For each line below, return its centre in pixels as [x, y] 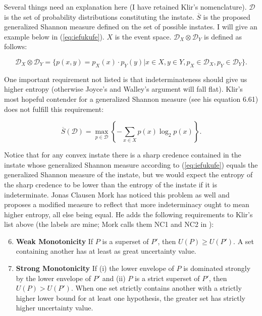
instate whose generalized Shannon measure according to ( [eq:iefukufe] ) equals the [131, 164]
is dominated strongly [217, 268]
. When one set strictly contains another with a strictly [156, 288]
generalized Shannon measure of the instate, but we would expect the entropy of [128, 174]
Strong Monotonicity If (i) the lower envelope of [95, 268]
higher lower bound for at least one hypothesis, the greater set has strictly [130, 298]
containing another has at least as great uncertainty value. [106, 251]
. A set [244, 241]
